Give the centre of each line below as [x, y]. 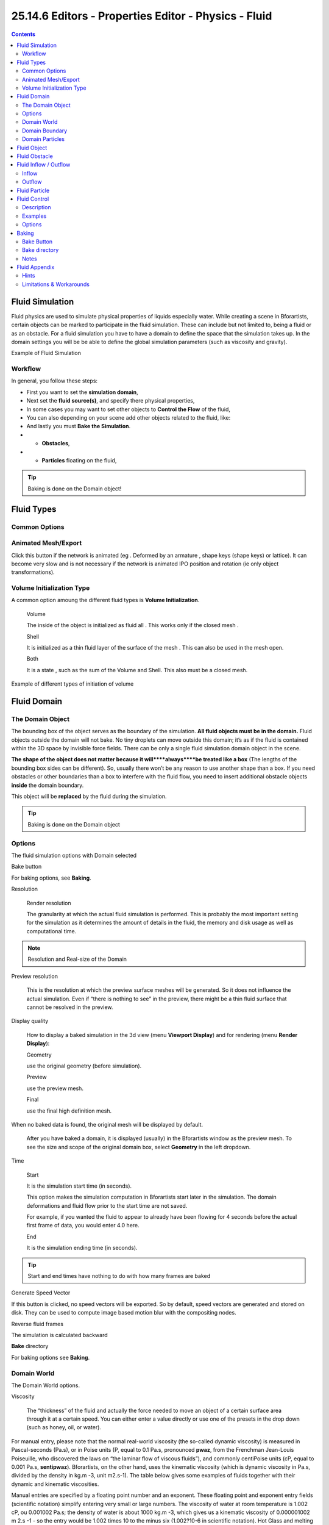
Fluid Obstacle [35, 156]
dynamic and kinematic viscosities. [55, 1484]
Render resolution [49, 903]
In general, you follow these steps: [54, 381]
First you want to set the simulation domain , [82, 392]
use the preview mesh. [55, 1088]
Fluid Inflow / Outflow [44, 165]
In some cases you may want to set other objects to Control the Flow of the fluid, [129, 409]
